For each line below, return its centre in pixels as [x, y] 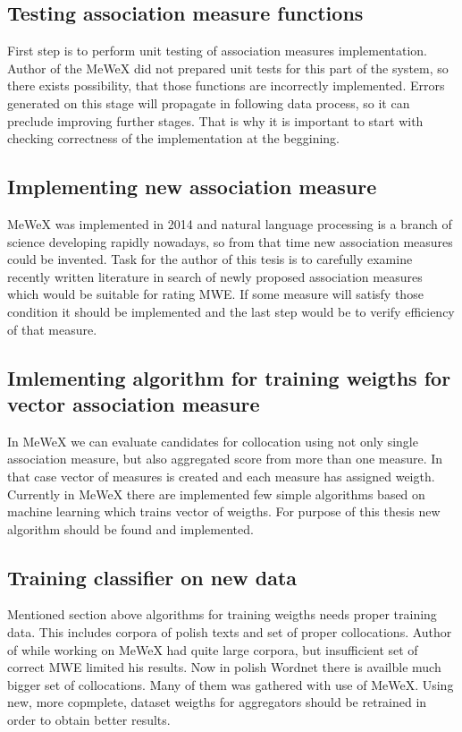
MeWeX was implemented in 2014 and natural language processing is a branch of [230, 223]
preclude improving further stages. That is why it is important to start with [215, 120]
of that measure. [52, 329]
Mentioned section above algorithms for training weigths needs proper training [222, 614]
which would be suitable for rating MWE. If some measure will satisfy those [215, 294]
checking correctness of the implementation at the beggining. [173, 138]
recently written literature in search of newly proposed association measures [215, 276]
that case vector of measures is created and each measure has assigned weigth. [221, 476]
